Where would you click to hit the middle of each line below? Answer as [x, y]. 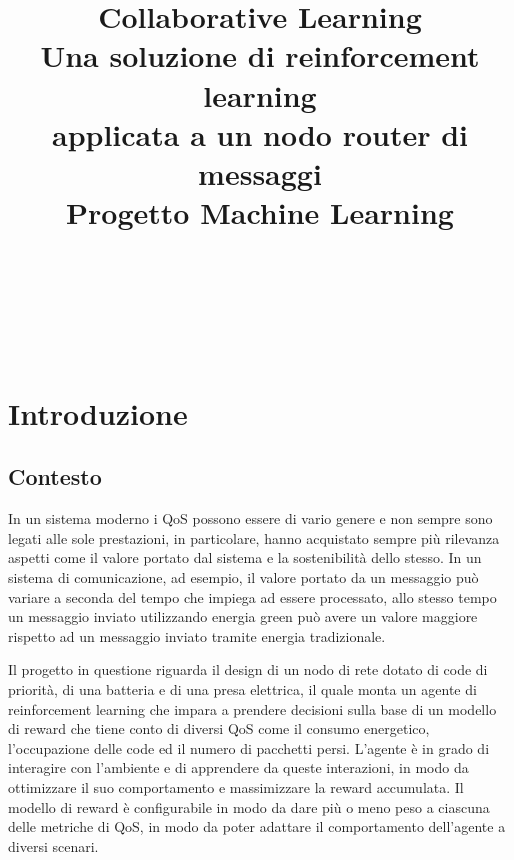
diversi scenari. [53, 845]
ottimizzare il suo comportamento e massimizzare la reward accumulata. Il [236, 786]
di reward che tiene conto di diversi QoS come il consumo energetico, [219, 728]
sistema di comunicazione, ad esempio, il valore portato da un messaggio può [243, 577]
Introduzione [98, 412]
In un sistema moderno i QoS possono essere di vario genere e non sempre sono [250, 518]
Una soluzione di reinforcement [260, 55]
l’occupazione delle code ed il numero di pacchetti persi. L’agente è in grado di [249, 747]
